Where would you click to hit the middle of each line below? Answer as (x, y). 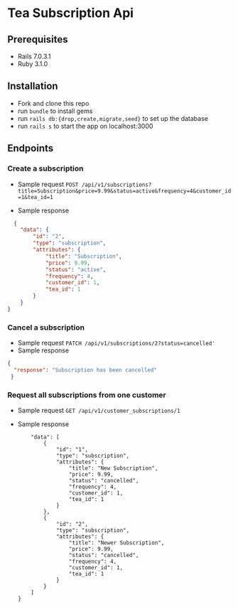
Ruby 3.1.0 (33, 64)
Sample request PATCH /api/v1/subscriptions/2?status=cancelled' (116, 343)
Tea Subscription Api (70, 13)
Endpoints (31, 148)
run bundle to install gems (55, 111)
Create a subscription (45, 168)
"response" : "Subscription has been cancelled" (86, 370)
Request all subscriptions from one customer (87, 394)
